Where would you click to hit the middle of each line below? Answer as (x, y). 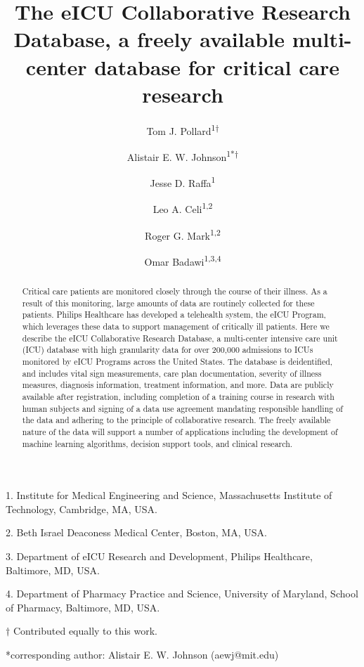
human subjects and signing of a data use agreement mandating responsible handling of (182, 408)
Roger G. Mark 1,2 (183, 234)
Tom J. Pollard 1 (181, 129)
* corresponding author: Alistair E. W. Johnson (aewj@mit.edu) (142, 654)
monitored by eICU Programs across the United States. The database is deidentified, (177, 361)
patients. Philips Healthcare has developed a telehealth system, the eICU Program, (174, 315)
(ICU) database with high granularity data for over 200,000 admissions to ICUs (168, 350)
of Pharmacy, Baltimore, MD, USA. (83, 607)
